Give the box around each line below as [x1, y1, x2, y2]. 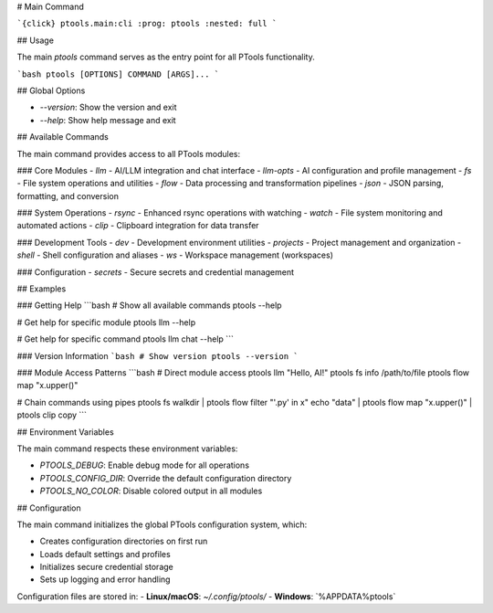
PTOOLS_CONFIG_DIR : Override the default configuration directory [39, 472, 292, 483]
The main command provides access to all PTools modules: [16, 148, 241, 159]
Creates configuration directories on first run [39, 535, 208, 547]
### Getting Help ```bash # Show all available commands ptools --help [16, 300, 282, 311]
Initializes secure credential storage [39, 562, 173, 573]
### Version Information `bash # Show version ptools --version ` [16, 350, 299, 361]
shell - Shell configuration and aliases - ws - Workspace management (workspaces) [16, 249, 333, 260]
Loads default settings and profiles [39, 548, 171, 559]
